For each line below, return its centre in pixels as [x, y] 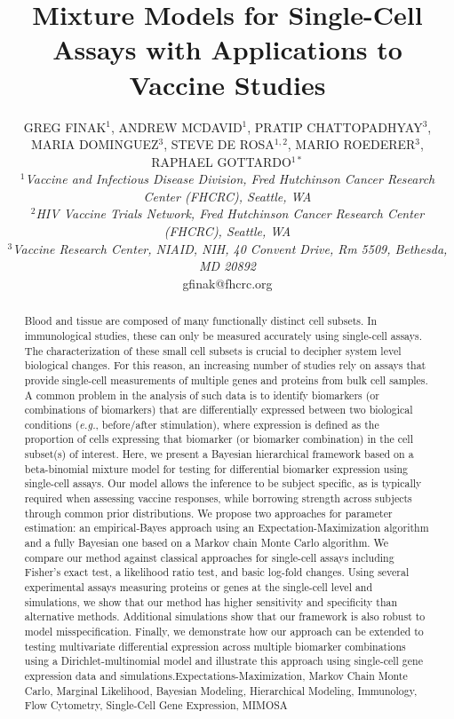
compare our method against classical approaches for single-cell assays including [209, 557]
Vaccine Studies [227, 84]
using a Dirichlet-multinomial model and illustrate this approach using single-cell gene [223, 661]
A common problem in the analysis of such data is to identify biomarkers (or [202, 395]
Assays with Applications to [227, 49]
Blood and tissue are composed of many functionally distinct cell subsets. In [201, 321]
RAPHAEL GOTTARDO [221, 161]
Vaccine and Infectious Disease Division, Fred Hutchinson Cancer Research [230, 179]
